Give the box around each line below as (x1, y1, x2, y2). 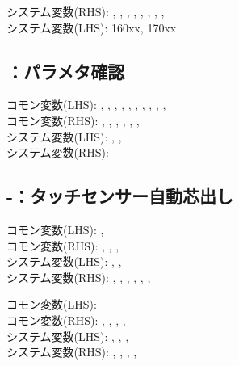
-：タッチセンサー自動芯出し (6, 183, 234, 208)
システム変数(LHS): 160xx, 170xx (6, 19, 177, 36)
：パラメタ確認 (6, 58, 125, 83)
